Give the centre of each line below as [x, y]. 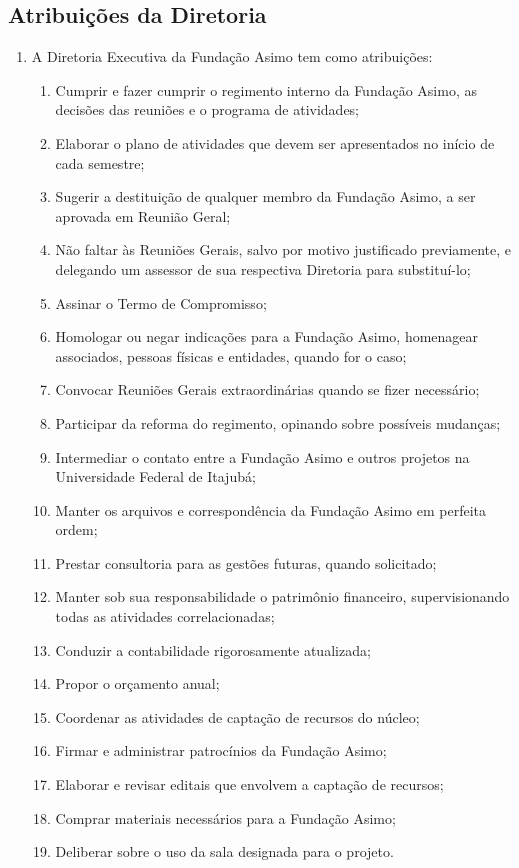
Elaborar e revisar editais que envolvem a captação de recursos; [249, 784]
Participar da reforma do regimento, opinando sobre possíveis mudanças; [278, 422]
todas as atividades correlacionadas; [165, 616]
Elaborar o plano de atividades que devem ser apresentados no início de [275, 142]
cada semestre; [100, 162]
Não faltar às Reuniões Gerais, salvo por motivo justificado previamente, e [283, 249]
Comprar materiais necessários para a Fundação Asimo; [225, 817]
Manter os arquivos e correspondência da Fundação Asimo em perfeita [271, 509]
